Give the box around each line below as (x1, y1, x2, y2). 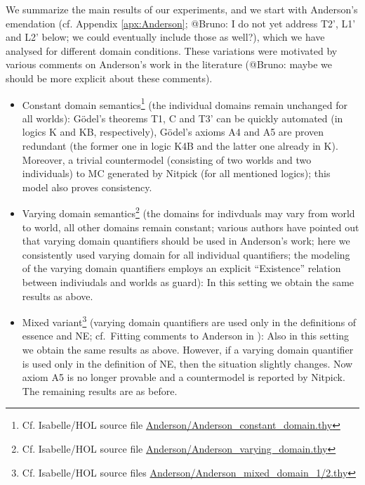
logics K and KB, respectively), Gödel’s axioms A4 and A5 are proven (22, 124, 324, 139)
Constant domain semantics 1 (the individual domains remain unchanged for (22, 95, 348, 112)
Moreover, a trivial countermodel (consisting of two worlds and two (22, 152, 312, 167)
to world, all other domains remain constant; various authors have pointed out (22, 219, 359, 234)
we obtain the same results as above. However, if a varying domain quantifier (22, 342, 354, 357)
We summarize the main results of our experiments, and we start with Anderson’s (6, 2, 358, 16)
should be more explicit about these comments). (6, 70, 213, 85)
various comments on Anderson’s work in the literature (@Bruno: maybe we (6, 57, 333, 72)
